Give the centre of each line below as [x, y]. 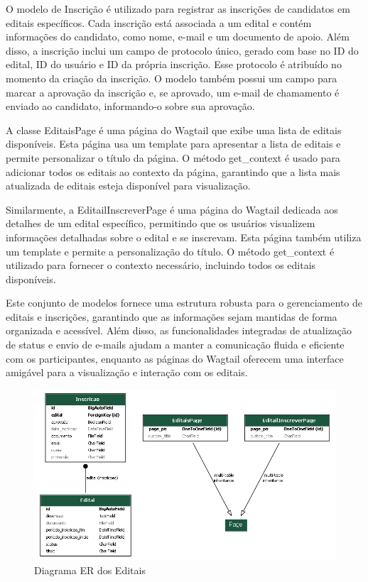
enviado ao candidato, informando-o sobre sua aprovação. [130, 106]
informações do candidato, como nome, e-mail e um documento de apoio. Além [178, 37]
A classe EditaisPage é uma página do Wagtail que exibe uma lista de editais [174, 130]
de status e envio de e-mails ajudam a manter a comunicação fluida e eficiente [175, 345]
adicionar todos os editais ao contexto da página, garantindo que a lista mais [173, 171]
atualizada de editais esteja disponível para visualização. [128, 186]
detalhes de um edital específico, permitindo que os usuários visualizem [161, 223]
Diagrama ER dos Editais [90, 570]
